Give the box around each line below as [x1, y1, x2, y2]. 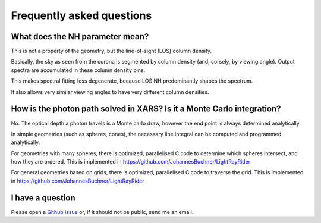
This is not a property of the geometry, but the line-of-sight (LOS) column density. [11, 48, 212, 55]
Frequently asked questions [11, 9, 152, 22]
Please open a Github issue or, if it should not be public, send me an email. [11, 208, 194, 215]
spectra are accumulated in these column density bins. [11, 66, 146, 74]
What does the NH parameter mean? [11, 32, 149, 42]
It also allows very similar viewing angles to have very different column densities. [11, 88, 209, 95]
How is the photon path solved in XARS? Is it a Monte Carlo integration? [11, 104, 281, 114]
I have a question [11, 193, 75, 203]
